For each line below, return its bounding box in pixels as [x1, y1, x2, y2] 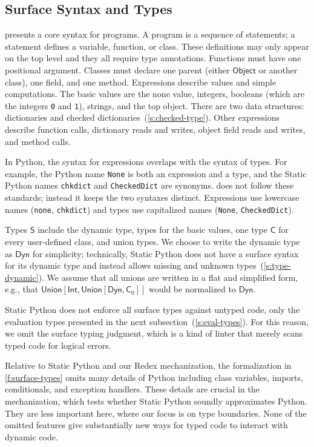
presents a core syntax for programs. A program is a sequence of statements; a [5, 28, 295, 41]
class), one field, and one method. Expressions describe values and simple [5, 75, 276, 88]
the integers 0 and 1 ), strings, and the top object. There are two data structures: [5, 99, 304, 112]
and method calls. [5, 135, 71, 147]
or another [258, 63, 298, 76]
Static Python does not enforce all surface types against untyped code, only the [5, 303, 300, 315]
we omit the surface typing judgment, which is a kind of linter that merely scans [5, 327, 303, 340]
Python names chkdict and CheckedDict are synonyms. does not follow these [5, 179, 294, 192]
